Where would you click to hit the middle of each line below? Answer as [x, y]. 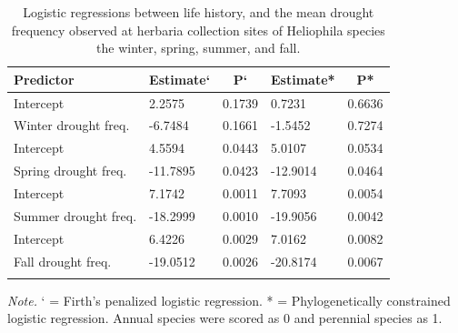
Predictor [44, 79]
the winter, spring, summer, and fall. [199, 48]
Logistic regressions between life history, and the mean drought [199, 12]
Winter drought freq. [72, 125]
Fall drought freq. [63, 261]
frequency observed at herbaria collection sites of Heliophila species [198, 30]
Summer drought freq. [75, 215]
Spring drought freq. [70, 171]
